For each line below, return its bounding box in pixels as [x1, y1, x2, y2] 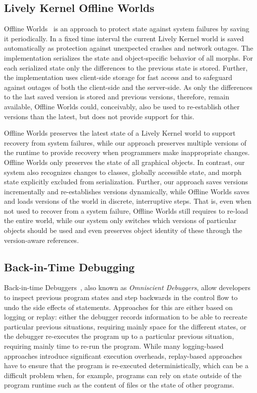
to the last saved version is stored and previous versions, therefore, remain [4, 91, 229, 102]
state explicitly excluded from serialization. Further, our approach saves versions [4, 176, 248, 187]
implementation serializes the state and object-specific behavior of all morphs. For [4, 52, 253, 63]
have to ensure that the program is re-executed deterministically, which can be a [4, 360, 249, 371]
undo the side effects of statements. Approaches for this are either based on [4, 302, 233, 312]
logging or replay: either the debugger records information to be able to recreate [4, 312, 248, 322]
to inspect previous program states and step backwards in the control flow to [4, 292, 238, 303]
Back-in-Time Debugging [4, 259, 135, 274]
